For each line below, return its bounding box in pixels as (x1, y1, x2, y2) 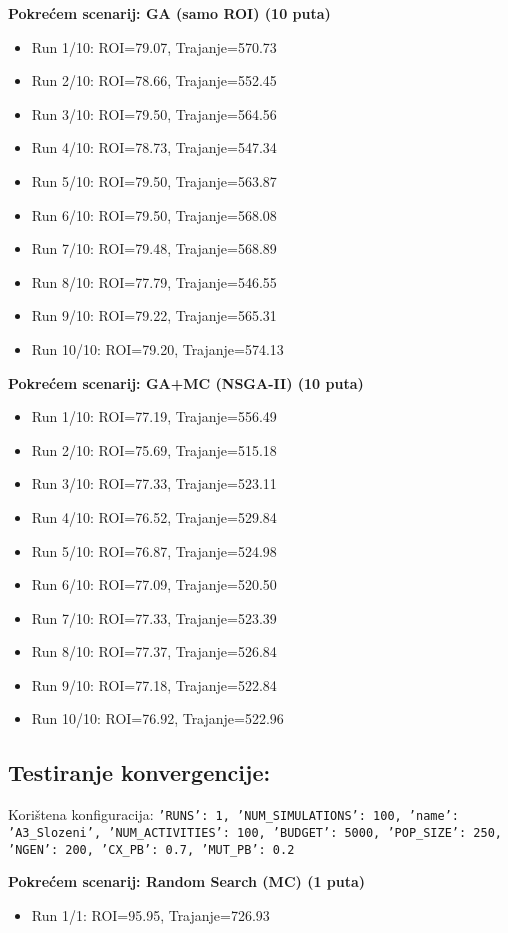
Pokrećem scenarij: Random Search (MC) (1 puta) (8, 871, 366, 892)
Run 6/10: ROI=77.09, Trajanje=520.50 (31, 574, 277, 595)
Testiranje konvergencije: (8, 757, 271, 788)
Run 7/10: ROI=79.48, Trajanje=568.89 (31, 238, 277, 259)
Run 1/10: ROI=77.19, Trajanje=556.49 (31, 406, 277, 427)
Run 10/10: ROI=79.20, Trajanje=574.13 (31, 338, 284, 359)
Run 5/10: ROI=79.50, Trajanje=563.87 (31, 170, 277, 191)
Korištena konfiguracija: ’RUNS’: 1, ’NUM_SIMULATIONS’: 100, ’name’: (8, 804, 459, 825)
